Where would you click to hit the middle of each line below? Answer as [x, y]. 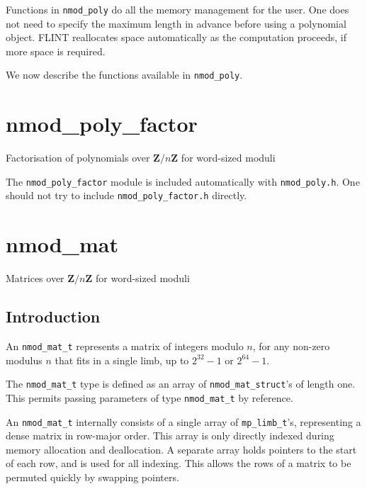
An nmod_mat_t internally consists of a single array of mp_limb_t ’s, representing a [183, 421]
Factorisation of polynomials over [78, 158]
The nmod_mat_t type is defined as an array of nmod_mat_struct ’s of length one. [181, 384]
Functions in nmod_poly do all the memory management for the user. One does [177, 9]
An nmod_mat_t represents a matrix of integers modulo [125, 346]
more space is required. [56, 51]
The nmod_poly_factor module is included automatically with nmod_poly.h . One [183, 181]
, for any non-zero [291, 346]
